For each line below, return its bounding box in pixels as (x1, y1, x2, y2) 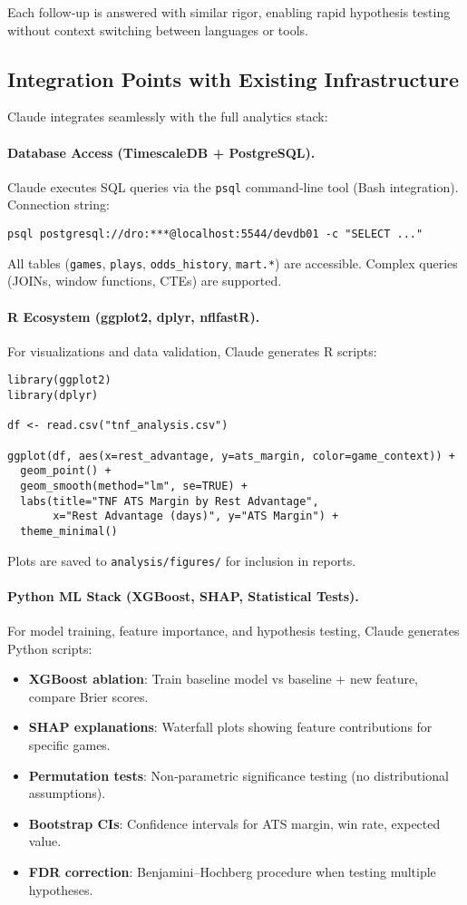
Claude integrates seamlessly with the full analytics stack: (7, 107, 328, 126)
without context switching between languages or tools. (7, 20, 308, 39)
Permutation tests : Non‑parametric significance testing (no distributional (28, 765, 449, 784)
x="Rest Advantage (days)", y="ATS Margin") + (53, 510, 339, 523)
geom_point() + (20, 464, 112, 478)
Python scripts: (7, 638, 92, 657)
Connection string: (7, 195, 110, 214)
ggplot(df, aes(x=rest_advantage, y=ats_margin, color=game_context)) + (7, 449, 455, 462)
